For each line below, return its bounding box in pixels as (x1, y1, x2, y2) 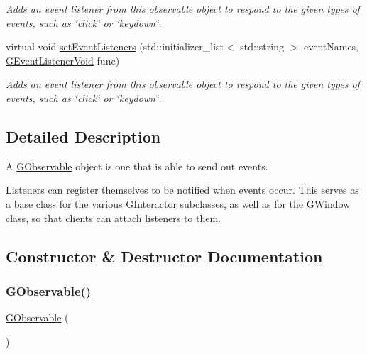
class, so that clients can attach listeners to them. (6, 210, 221, 225)
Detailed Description (6, 125, 161, 147)
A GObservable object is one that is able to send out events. (6, 158, 268, 173)
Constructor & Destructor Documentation (6, 245, 323, 267)
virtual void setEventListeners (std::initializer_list (6, 39, 224, 54)
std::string (240, 39, 284, 54)
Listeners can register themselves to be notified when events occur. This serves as (6, 182, 359, 197)
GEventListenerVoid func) (6, 52, 120, 67)
